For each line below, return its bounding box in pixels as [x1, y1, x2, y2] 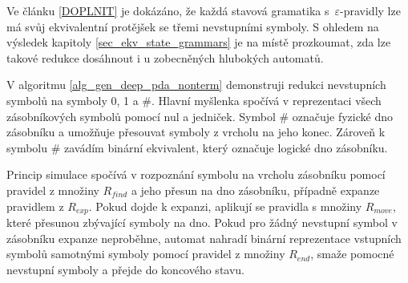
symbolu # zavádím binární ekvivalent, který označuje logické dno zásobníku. [6, 139, 388, 156]
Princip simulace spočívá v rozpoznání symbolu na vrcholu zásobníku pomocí [6, 166, 386, 183]
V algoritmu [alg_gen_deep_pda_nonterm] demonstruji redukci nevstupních [6, 76, 386, 93]
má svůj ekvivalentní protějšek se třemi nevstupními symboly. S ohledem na [6, 18, 379, 34]
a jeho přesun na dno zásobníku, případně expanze [131, 181, 380, 198]
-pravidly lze [340, 2, 401, 18]
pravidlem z [6, 197, 64, 214]
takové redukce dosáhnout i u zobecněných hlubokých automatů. [6, 49, 324, 66]
